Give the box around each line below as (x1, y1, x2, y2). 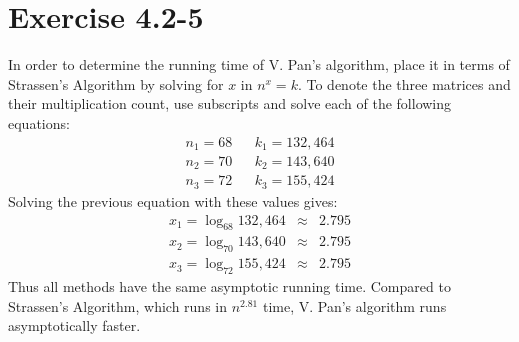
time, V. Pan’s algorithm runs (262, 295, 447, 316)
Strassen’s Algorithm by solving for (8, 73, 224, 94)
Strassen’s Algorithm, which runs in (8, 295, 228, 316)
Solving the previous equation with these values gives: (8, 190, 338, 211)
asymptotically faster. (8, 315, 141, 336)
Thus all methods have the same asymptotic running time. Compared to (8, 276, 451, 297)
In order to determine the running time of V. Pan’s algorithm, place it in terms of (8, 54, 510, 75)
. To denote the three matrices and (297, 73, 511, 94)
